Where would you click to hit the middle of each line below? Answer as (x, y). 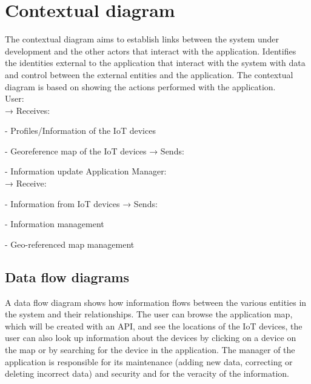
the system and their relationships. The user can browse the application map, (149, 314)
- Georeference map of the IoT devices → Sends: (95, 151)
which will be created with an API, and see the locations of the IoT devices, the (154, 326)
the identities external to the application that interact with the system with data (155, 63)
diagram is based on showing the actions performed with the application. (140, 86)
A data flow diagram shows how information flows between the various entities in (156, 302)
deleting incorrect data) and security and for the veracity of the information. (147, 373)
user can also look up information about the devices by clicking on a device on (151, 338)
